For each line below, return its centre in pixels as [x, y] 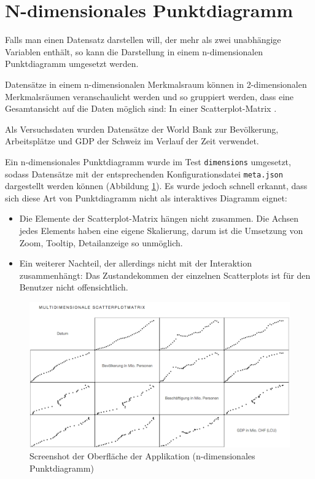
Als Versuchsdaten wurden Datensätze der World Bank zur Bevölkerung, [142, 129]
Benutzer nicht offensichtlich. [74, 287]
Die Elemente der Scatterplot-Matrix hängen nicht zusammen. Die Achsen [159, 218]
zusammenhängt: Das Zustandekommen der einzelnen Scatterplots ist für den [165, 275]
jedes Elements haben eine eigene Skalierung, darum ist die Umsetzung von [161, 230]
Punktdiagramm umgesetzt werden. [72, 64]
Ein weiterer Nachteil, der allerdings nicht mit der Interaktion [135, 263]
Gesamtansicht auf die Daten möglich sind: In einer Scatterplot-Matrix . [141, 108]
